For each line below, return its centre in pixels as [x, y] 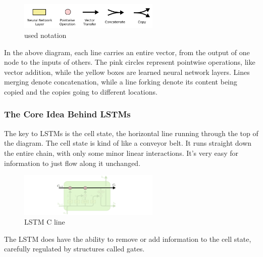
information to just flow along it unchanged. [72, 163]
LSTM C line [45, 222]
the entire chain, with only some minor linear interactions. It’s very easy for [121, 153]
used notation [45, 35]
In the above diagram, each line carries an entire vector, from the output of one [127, 52]
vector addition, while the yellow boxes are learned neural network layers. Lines [127, 72]
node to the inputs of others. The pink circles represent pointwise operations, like [130, 62]
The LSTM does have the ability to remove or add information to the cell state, [128, 239]
